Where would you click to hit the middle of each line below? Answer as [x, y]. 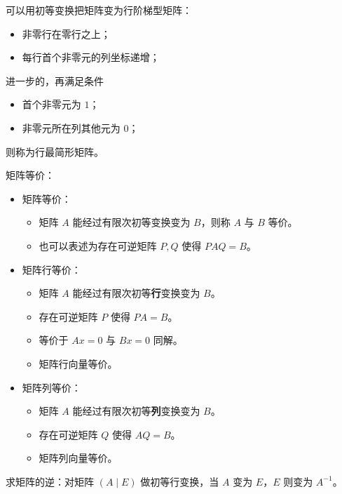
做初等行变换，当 [180, 481]
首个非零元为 [52, 104]
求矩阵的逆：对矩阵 [50, 481]
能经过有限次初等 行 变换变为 [136, 293]
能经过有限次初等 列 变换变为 [136, 411]
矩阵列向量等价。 [78, 458]
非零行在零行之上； [66, 33]
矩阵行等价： [52, 269]
